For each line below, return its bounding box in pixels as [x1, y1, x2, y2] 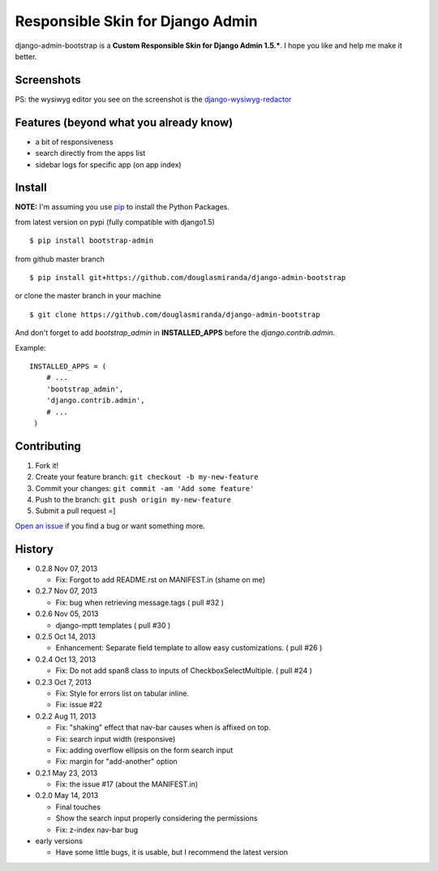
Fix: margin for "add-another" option [55, 757, 178, 766]
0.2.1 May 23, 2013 [35, 768, 98, 778]
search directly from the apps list [35, 149, 146, 158]
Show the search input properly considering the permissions [55, 813, 258, 823]
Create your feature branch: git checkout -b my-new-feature [35, 472, 259, 482]
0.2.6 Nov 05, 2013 [35, 609, 99, 619]
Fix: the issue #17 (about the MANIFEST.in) [55, 779, 199, 789]
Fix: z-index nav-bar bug [55, 825, 138, 834]
